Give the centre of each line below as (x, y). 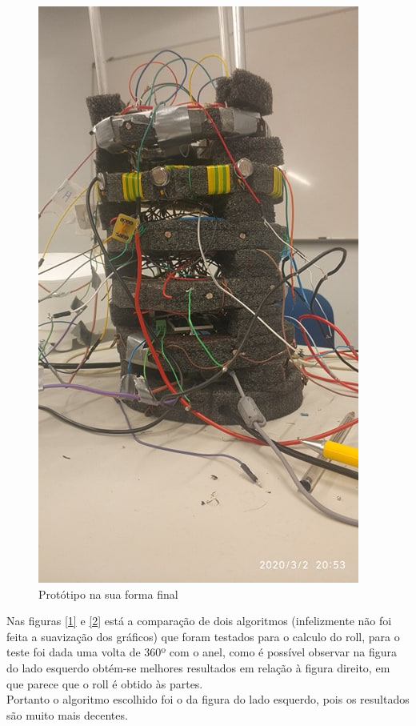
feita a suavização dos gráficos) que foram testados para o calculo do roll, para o (203, 636)
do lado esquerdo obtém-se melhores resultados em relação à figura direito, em (198, 667)
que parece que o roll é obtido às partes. (105, 683)
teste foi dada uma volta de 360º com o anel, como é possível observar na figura (202, 652)
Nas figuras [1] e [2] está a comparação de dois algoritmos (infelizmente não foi (199, 621)
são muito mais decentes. (67, 714)
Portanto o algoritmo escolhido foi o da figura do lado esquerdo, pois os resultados (208, 699)
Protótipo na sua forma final (108, 594)
